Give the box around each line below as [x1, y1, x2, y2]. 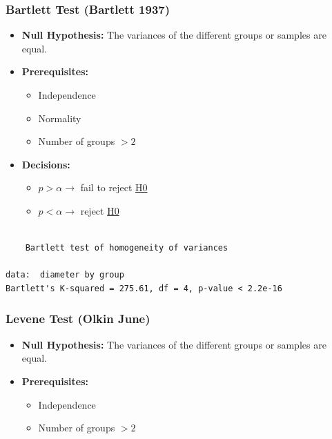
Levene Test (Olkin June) [6, 310, 150, 327]
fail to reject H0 [80, 180, 148, 195]
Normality [38, 110, 81, 125]
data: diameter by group [6, 270, 124, 280]
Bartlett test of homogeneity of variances [25, 243, 228, 253]
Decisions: [21, 157, 70, 171]
